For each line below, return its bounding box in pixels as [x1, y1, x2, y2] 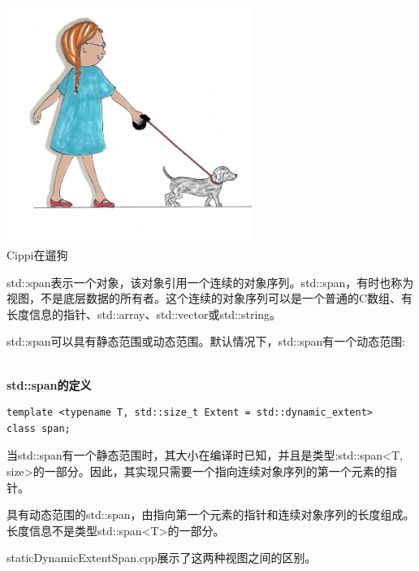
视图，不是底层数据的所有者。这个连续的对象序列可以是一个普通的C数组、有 [6, 290, 413, 307]
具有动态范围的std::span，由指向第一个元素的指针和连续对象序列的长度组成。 [6, 506, 415, 523]
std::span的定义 [6, 376, 92, 393]
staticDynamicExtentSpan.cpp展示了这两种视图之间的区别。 [6, 549, 317, 566]
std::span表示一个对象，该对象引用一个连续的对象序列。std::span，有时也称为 [6, 273, 414, 290]
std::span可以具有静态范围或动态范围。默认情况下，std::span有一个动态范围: [6, 333, 406, 350]
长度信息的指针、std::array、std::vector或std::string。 [6, 305, 282, 322]
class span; [6, 422, 71, 434]
